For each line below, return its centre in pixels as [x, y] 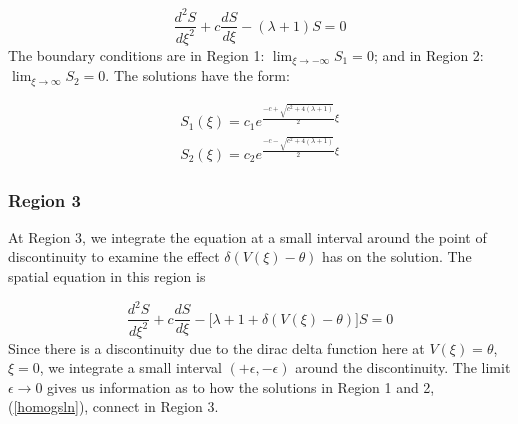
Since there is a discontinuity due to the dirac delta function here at [216, 347]
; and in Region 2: [428, 54]
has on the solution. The [397, 256]
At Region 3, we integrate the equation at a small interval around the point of [247, 236]
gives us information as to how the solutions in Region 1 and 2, [241, 386]
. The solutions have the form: [197, 75]
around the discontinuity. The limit [403, 367]
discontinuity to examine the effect [114, 256]
